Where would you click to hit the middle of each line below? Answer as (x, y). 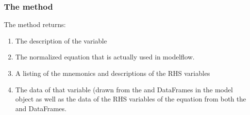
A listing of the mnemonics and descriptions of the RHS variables (113, 73)
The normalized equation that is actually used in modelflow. (105, 57)
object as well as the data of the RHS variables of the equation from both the (131, 99)
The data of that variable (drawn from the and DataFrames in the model (124, 89)
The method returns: (35, 24)
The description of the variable (61, 40)
